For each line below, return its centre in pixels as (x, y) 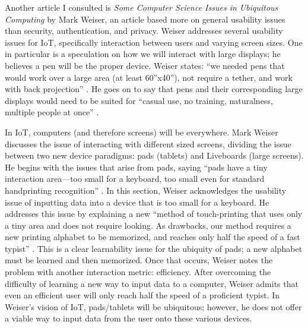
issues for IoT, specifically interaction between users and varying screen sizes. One (154, 42)
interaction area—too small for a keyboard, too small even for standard (135, 179)
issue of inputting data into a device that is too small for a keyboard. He (137, 202)
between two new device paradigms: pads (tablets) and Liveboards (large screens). (154, 155)
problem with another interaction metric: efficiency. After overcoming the (138, 272)
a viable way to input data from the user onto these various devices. (128, 318)
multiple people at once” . (52, 112)
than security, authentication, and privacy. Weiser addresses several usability (144, 31)
